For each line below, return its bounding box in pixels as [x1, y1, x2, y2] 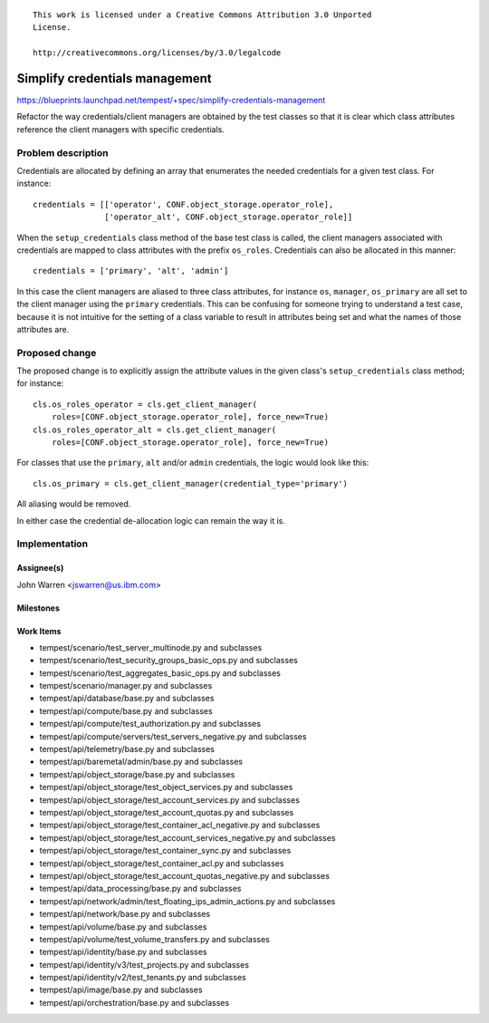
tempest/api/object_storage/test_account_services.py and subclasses [39, 794, 301, 806]
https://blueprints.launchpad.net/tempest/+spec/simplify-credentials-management [16, 95, 326, 106]
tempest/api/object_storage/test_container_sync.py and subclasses [39, 845, 292, 856]
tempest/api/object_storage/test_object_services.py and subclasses [39, 782, 293, 793]
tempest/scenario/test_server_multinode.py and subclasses [39, 642, 263, 652]
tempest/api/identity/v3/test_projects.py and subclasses [39, 959, 249, 970]
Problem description [16, 146, 109, 159]
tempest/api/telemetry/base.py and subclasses [39, 744, 215, 755]
